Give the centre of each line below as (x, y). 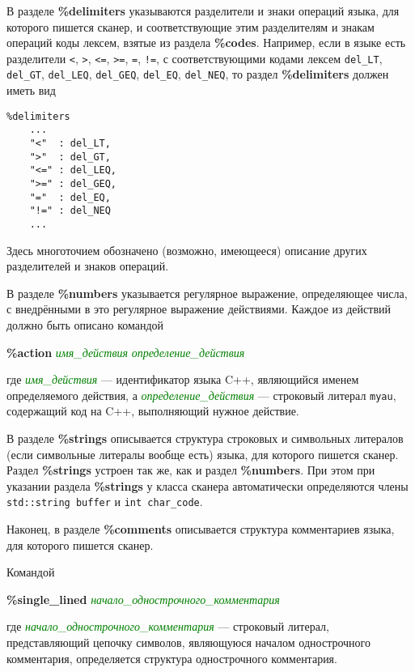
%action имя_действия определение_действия (126, 352)
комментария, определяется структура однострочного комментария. (172, 658)
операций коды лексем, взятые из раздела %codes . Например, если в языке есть (206, 43)
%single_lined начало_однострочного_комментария (143, 599)
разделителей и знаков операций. (88, 266)
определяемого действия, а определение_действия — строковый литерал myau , (201, 395)
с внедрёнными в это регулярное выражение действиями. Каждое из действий (199, 309)
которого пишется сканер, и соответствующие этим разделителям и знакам (191, 26)
